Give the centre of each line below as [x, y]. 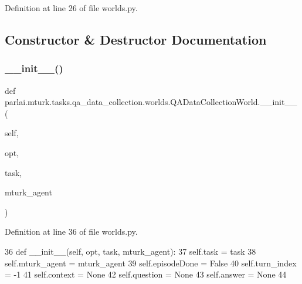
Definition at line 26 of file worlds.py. [71, 8]
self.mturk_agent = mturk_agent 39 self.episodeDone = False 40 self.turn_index [151, 263]
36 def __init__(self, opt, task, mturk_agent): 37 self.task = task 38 [130, 251]
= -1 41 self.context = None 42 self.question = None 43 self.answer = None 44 [146, 274]
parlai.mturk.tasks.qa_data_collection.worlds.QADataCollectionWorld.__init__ [151, 102]
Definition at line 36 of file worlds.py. [71, 231]
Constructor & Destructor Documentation [136, 39]
